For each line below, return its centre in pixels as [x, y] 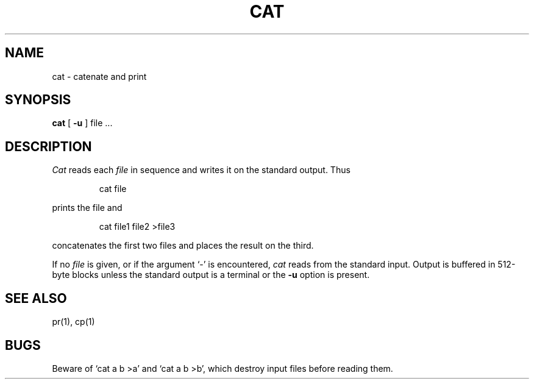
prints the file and [87, 208]
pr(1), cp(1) [73, 322]
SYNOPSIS [38, 100]
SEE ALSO [36, 298]
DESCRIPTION [48, 146]
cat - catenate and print [99, 76]
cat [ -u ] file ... [82, 123]
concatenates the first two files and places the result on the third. [183, 246]
